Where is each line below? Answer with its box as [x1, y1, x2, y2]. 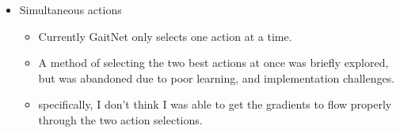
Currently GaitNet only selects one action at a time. [38, 28, 292, 44]
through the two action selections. [38, 111, 203, 127]
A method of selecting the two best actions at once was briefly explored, [38, 54, 389, 71]
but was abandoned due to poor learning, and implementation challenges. [38, 69, 395, 86]
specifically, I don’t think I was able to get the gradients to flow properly [38, 96, 392, 113]
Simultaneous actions [19, 2, 122, 17]
